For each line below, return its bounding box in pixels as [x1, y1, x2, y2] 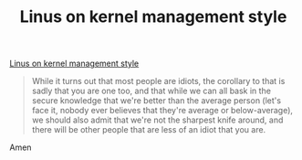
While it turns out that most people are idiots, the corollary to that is [31, 76, 286, 87]
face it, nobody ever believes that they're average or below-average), [31, 105, 294, 116]
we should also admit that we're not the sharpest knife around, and [31, 114, 284, 125]
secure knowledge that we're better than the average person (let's [31, 95, 281, 106]
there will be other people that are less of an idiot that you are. [31, 124, 266, 135]
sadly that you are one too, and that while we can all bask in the [31, 85, 272, 97]
